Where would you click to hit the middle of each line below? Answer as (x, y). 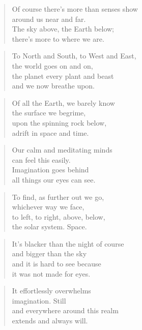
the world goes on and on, (52, 65)
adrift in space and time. (50, 132)
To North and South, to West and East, (74, 56)
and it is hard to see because (56, 264)
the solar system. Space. (49, 227)
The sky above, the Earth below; (63, 29)
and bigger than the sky (49, 253)
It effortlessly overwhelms (51, 291)
